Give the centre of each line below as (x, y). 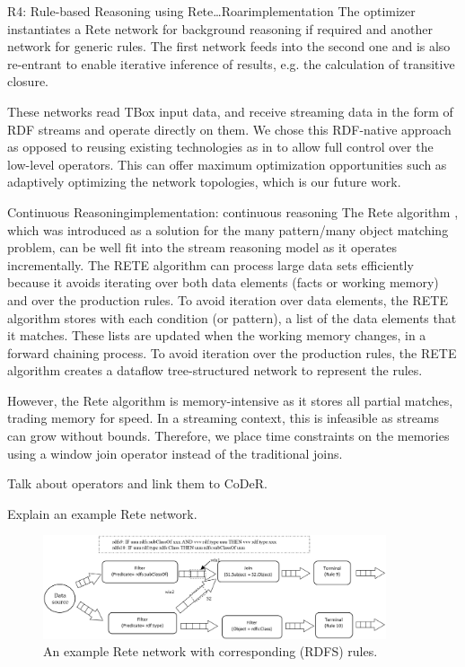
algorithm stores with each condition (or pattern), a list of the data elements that (232, 317)
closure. (28, 81)
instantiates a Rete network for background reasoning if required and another (220, 28)
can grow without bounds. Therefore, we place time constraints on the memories (228, 436)
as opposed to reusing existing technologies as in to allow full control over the (220, 147)
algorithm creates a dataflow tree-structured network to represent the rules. (215, 370)
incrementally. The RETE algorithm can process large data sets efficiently (211, 264)
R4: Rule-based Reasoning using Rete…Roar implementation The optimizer (211, 11)
